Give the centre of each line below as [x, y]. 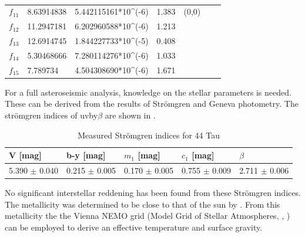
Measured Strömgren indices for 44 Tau [149, 135]
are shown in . [130, 115]
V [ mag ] [25, 155]
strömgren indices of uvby [51, 115]
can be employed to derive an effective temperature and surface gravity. [134, 227]
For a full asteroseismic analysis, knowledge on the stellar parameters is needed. [148, 92]
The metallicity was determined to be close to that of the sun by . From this [143, 204]
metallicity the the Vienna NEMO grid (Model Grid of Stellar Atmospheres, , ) [148, 216]
